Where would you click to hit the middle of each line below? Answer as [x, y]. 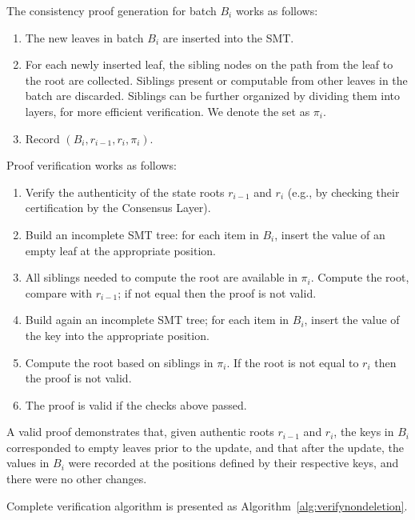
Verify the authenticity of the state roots [125, 192]
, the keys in [364, 432]
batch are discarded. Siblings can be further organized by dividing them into [213, 96]
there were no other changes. [77, 479]
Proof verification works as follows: [92, 165]
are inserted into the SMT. [228, 37]
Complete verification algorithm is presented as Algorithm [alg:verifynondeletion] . [207, 505]
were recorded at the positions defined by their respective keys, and [233, 463]
